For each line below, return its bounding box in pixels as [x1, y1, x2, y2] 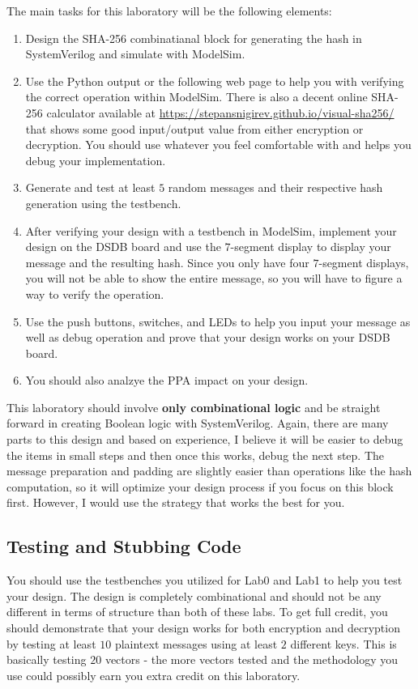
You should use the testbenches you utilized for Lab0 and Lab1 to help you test [6, 572, 403, 589]
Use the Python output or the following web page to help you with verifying [25, 72, 404, 89]
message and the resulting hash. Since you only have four [25, 253, 309, 270]
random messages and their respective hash [168, 179, 383, 196]
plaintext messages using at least [114, 635, 278, 652]
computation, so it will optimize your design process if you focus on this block [6, 478, 394, 495]
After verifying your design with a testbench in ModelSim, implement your [25, 222, 397, 239]
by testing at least [6, 635, 96, 652]
